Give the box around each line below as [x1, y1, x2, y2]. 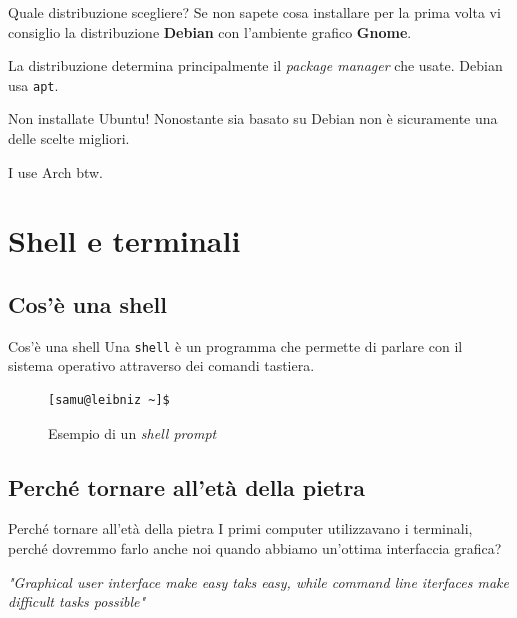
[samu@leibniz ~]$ [48, 393, 170, 408]
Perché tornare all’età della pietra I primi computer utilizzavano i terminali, [8, 518, 473, 539]
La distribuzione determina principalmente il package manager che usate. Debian [8, 55, 503, 76]
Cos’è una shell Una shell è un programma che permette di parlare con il [8, 335, 463, 356]
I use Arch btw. [8, 161, 103, 182]
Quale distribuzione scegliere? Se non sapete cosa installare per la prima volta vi [8, 2, 501, 22]
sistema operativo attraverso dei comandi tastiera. [8, 355, 315, 376]
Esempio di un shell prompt [48, 422, 217, 443]
